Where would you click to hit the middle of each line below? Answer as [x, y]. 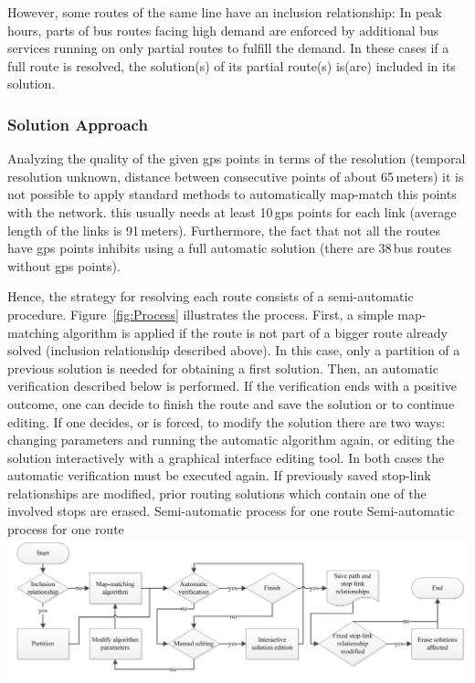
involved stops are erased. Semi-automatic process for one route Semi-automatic [231, 511]
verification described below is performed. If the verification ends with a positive [232, 386]
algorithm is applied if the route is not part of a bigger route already [255, 332]
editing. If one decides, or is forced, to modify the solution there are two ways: [227, 421]
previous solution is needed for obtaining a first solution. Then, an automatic [223, 368]
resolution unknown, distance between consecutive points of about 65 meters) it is [236, 176]
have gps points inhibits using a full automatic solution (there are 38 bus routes [230, 248]
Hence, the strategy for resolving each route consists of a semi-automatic [211, 296]
